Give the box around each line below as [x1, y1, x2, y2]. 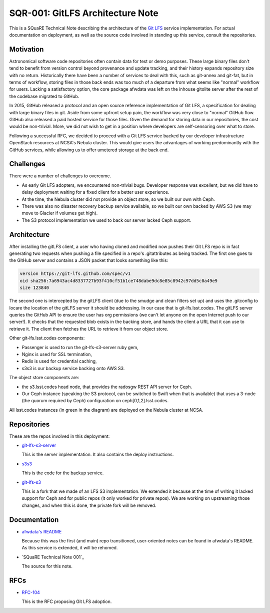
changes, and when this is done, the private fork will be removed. [21, 502, 156, 508]
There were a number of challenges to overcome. [9, 173, 111, 179]
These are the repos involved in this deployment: [9, 433, 110, 439]
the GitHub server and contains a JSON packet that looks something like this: [9, 257, 168, 263]
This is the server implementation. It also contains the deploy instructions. [21, 451, 174, 458]
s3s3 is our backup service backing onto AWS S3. [21, 365, 125, 371]
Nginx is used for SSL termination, [21, 351, 92, 357]
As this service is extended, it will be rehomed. [21, 545, 118, 551]
